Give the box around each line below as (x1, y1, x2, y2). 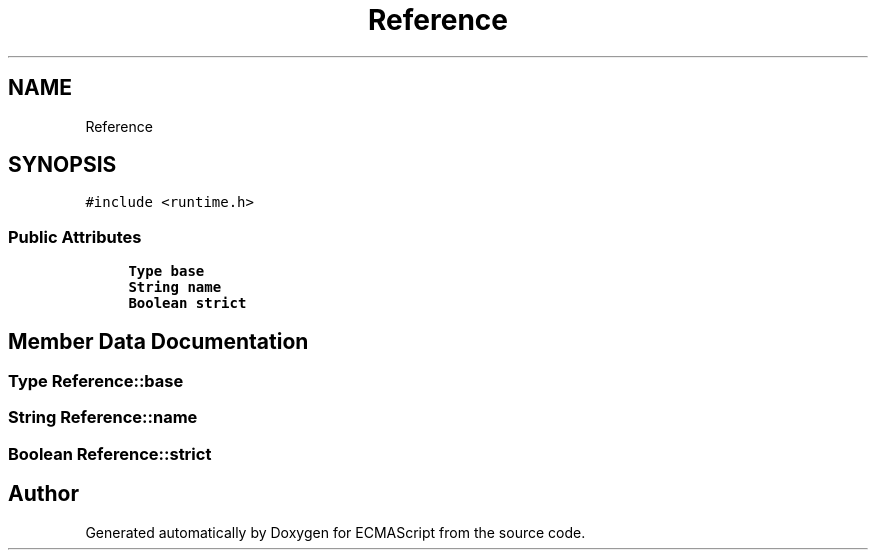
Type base (128, 263, 205, 280)
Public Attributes (8, 226, 142, 247)
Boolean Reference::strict (8, 443, 212, 464)
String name (128, 279, 222, 296)
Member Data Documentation (8, 328, 309, 354)
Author (8, 481, 79, 507)
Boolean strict (128, 295, 247, 312)
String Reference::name (8, 407, 198, 428)
